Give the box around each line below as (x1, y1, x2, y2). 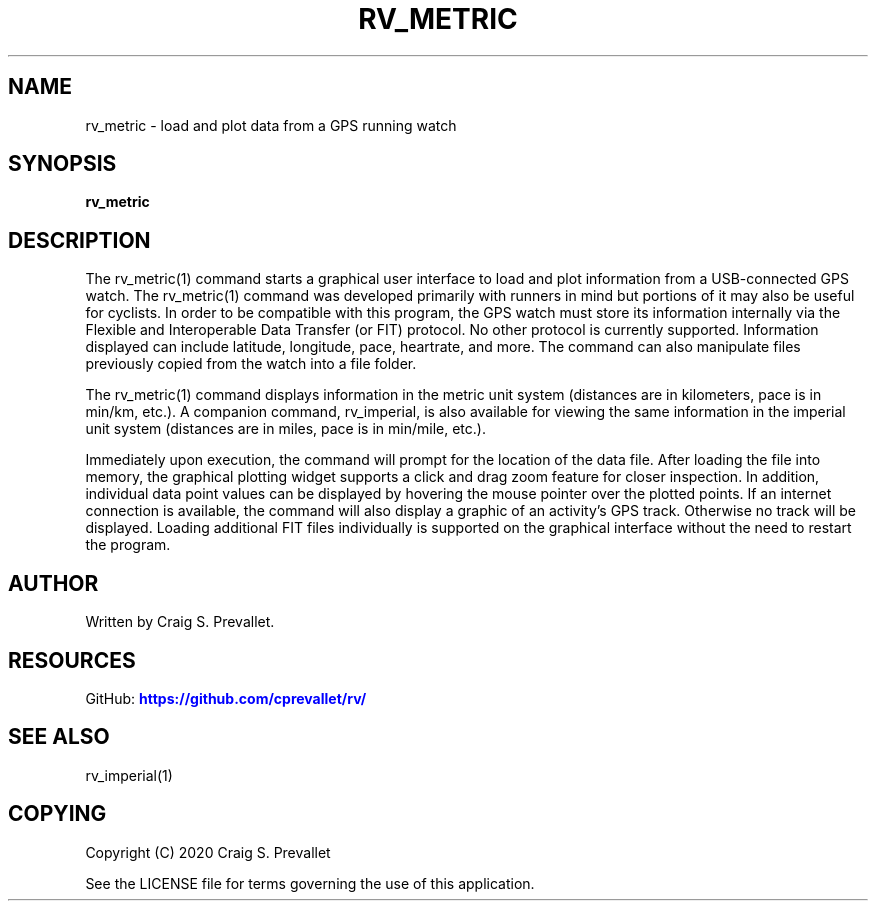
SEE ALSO (8, 724, 110, 750)
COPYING (8, 801, 107, 827)
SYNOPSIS (8, 151, 117, 177)
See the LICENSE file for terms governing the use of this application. (85, 874, 535, 892)
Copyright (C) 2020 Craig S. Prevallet (85, 843, 331, 861)
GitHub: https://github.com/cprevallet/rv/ (85, 689, 367, 707)
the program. (85, 536, 171, 554)
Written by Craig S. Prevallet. (85, 613, 275, 631)
